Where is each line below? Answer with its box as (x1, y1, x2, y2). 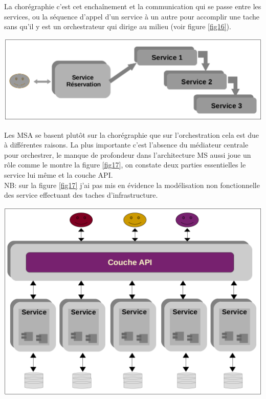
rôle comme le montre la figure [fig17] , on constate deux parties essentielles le (4, 159, 246, 170)
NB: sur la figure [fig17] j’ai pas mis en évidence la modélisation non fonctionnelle (4, 179, 260, 190)
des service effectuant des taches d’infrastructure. (4, 190, 158, 200)
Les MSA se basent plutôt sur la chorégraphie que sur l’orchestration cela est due (4, 129, 259, 140)
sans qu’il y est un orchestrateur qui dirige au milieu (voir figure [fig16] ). (4, 21, 231, 32)
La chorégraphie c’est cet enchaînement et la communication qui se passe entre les (4, 1, 261, 11)
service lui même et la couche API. (4, 169, 113, 180)
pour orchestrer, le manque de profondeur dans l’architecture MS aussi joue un (4, 149, 251, 160)
